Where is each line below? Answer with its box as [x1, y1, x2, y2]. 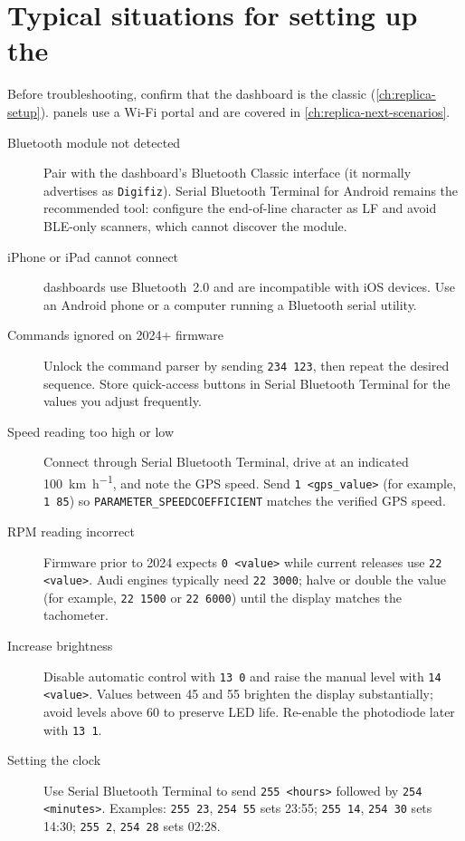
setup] [7, 101, 41, 121]
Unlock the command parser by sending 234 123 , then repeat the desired [43, 355, 450, 374]
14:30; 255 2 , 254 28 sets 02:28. [43, 817, 221, 836]
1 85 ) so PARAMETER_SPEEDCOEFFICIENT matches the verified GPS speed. [43, 491, 446, 510]
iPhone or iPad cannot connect [7, 246, 179, 266]
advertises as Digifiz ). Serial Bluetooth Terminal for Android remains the [43, 180, 459, 199]
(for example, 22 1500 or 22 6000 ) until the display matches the [43, 587, 403, 606]
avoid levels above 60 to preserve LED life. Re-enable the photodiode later [43, 701, 455, 720]
